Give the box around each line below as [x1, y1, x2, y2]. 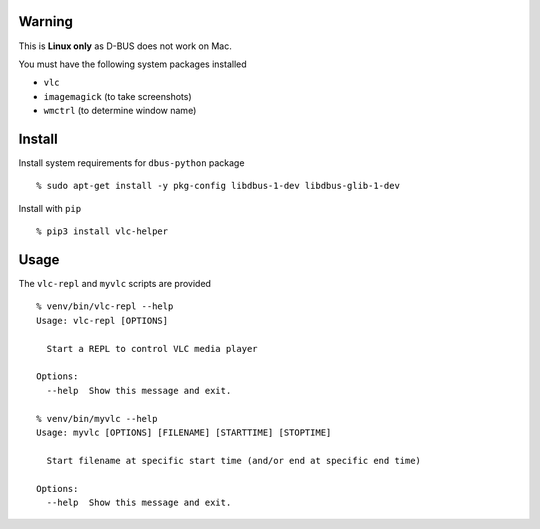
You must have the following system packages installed [18, 58, 247, 70]
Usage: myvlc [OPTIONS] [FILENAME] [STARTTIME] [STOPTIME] [36, 426, 332, 438]
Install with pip [18, 202, 82, 214]
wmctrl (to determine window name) [43, 105, 197, 117]
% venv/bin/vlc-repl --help [36, 301, 174, 312]
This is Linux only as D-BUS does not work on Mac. [18, 40, 232, 52]
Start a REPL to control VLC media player [46, 343, 259, 354]
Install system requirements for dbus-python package [18, 156, 245, 169]
